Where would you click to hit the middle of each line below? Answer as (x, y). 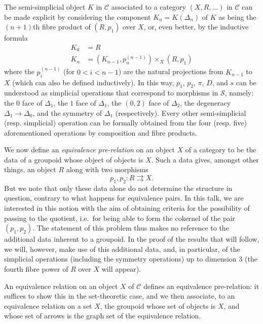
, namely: (239, 93)
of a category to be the (221, 150)
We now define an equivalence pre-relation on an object (89, 150)
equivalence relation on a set (48, 305)
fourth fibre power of (36, 269)
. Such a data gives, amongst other (205, 159)
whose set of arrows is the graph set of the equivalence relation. (103, 316)
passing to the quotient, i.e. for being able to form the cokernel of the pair (120, 218)
